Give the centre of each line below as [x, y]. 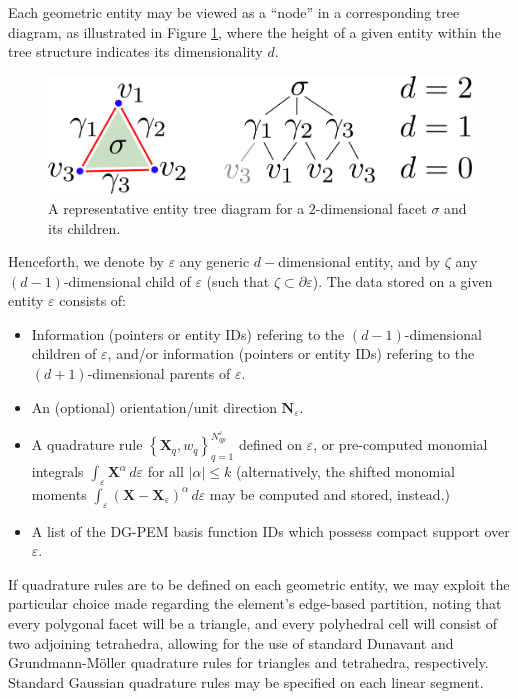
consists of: [92, 300]
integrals [57, 471]
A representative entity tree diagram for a [176, 207]
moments [59, 493]
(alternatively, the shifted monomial [345, 471]
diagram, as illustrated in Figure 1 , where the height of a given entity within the [254, 31]
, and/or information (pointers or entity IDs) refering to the [291, 353]
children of [64, 353]
